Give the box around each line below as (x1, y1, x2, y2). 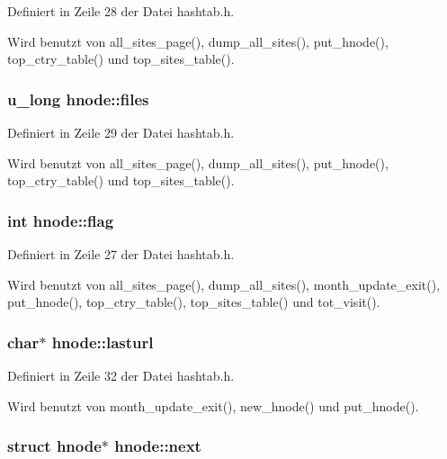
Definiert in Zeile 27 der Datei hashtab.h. (7, 245, 235, 263)
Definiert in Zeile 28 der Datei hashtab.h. (7, 2, 235, 20)
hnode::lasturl (51, 330, 154, 353)
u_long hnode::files (7, 87, 149, 110)
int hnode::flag (7, 209, 114, 231)
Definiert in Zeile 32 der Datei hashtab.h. (7, 366, 235, 384)
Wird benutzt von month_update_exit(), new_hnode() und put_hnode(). (7, 396, 419, 415)
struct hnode (7, 435, 102, 457)
